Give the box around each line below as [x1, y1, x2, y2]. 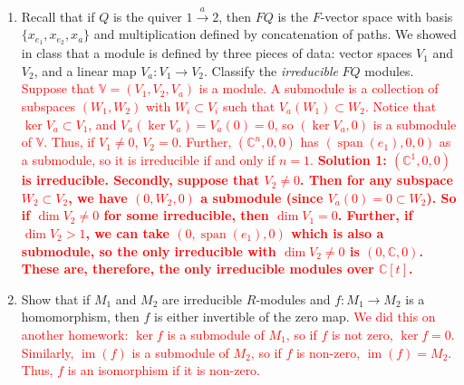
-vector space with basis [320, 6, 453, 25]
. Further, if [337, 206, 413, 225]
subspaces [21, 97, 76, 116]
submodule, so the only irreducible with [21, 241, 276, 260]
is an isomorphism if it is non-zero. [67, 361, 261, 380]
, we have [68, 188, 128, 207]
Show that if [21, 289, 91, 308]
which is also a [291, 224, 384, 242]
